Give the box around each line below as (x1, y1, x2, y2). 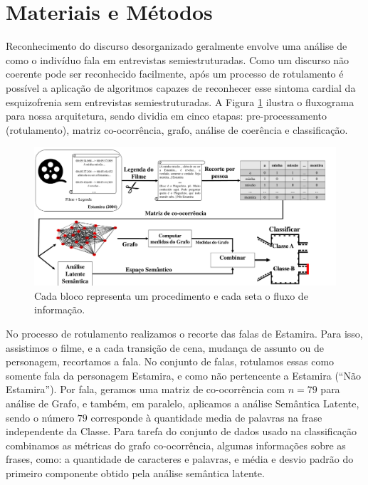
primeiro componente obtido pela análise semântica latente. (6, 466, 265, 481)
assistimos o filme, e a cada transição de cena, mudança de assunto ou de (6, 340, 324, 355)
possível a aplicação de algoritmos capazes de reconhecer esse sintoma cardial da (6, 80, 356, 95)
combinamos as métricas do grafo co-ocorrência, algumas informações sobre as (6, 437, 346, 452)
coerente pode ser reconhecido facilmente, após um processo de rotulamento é (6, 66, 344, 81)
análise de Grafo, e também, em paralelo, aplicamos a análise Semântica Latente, (6, 396, 359, 411)
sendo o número (6, 410, 75, 424)
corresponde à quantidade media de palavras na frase (90, 410, 322, 424)
